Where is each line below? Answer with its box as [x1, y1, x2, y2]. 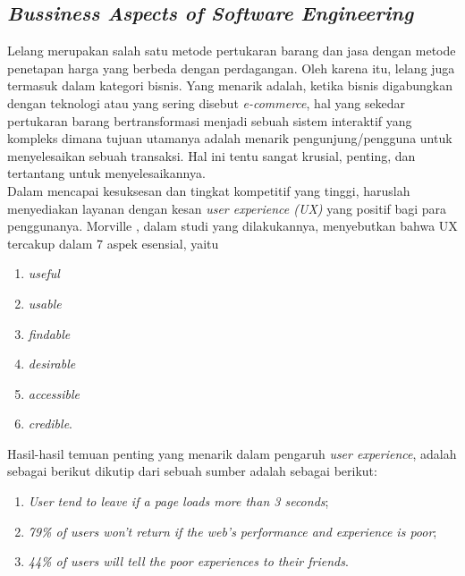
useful [28, 264, 60, 283]
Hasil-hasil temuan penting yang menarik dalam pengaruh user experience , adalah [7, 444, 457, 462]
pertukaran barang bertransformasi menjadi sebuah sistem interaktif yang [7, 111, 412, 130]
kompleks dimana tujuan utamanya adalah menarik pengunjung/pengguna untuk [7, 129, 452, 148]
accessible [28, 384, 80, 402]
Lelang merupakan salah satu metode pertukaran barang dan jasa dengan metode [7, 41, 456, 60]
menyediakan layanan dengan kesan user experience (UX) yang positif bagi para [7, 199, 447, 217]
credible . [28, 414, 72, 433]
